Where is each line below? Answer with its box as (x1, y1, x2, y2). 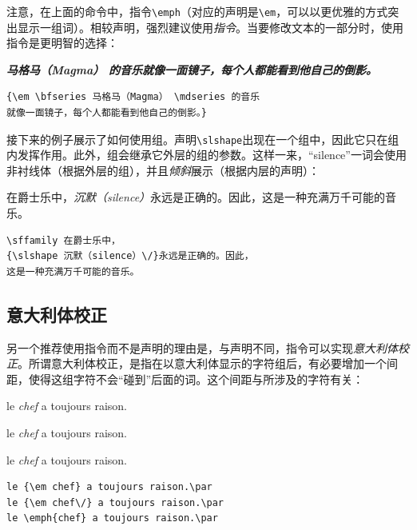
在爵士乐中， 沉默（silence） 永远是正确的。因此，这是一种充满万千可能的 (6, 189, 386, 205)
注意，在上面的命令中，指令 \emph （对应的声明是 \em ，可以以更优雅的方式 (6, 3, 388, 19)
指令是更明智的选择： (6, 34, 118, 51)
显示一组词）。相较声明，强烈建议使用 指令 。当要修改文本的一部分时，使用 (17, 18, 403, 35)
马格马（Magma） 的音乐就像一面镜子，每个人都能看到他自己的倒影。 (6, 61, 378, 78)
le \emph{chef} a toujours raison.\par (6, 512, 218, 524)
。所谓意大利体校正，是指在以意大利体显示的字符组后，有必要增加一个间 (18, 355, 398, 372)
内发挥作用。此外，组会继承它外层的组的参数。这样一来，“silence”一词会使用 (6, 146, 407, 163)
